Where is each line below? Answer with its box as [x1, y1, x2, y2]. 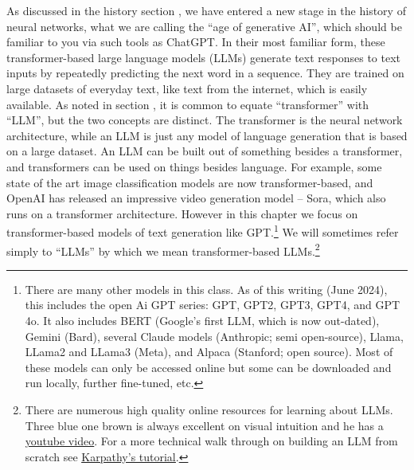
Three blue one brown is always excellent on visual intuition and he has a [25, 417, 384, 433]
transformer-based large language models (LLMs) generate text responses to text [6, 49, 401, 65]
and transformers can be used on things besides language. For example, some [6, 158, 382, 174]
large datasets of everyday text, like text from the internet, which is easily [6, 80, 368, 96]
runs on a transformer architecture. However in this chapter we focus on [6, 205, 358, 221]
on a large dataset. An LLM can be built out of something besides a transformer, [6, 143, 403, 159]
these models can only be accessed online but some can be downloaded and [25, 358, 392, 375]
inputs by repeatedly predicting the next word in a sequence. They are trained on [6, 65, 404, 81]
